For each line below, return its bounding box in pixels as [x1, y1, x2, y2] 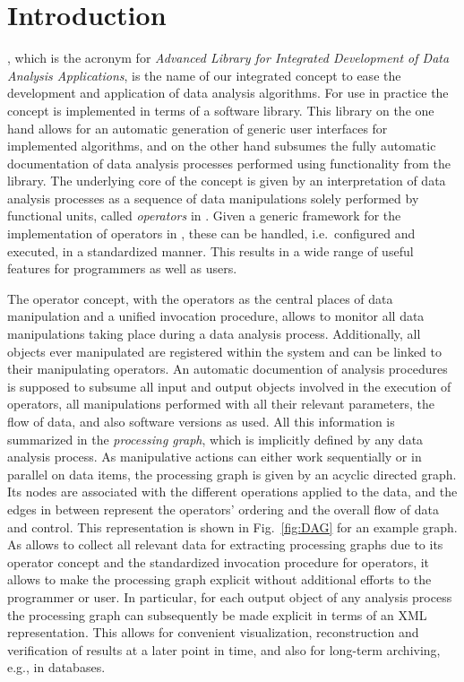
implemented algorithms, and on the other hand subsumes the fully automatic [7, 136, 436, 155]
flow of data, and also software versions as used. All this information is [7, 412, 395, 430]
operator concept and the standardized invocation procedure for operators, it [7, 552, 430, 571]
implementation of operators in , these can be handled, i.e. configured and [7, 224, 416, 243]
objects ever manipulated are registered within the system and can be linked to [7, 341, 443, 360]
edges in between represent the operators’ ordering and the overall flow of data [7, 499, 439, 518]
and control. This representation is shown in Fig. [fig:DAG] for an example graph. [7, 517, 458, 536]
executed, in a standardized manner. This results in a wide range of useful [7, 241, 414, 260]
